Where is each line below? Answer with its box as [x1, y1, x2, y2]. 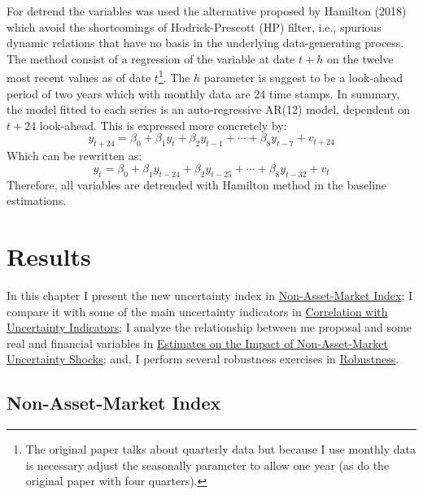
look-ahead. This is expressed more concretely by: [39, 116, 287, 133]
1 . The [158, 67, 190, 86]
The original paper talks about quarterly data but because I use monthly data [25, 441, 416, 458]
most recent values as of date [7, 69, 151, 86]
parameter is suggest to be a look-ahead [203, 69, 403, 86]
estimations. [7, 192, 67, 209]
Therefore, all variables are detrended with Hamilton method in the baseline [7, 176, 387, 193]
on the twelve [326, 50, 394, 67]
